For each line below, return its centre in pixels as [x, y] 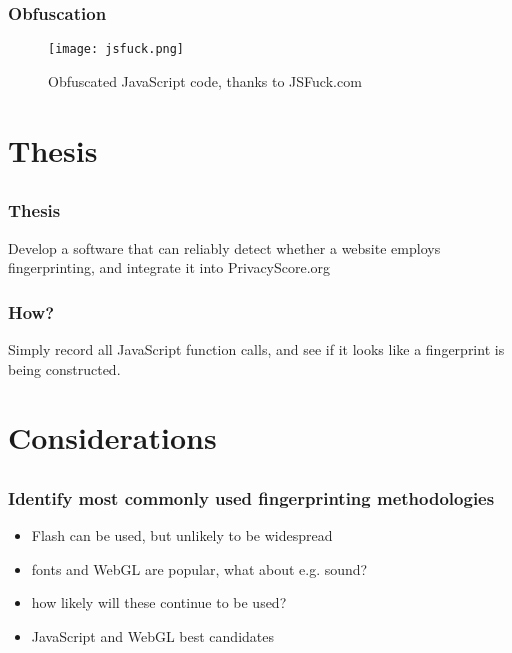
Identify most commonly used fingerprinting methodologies [251, 497]
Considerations [112, 437]
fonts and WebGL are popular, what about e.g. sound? [199, 568]
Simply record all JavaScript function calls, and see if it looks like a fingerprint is [256, 348]
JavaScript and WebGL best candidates [152, 635]
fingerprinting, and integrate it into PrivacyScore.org [169, 267]
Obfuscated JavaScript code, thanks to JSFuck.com [205, 80]
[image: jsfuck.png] [116, 49]
